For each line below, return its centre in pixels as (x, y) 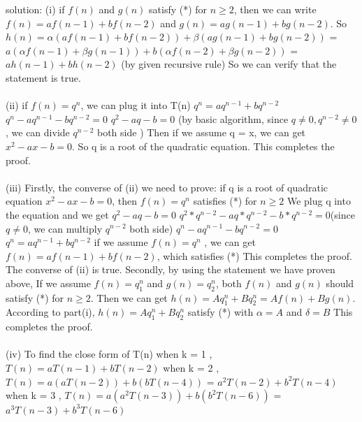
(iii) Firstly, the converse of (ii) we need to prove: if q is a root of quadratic (167, 187)
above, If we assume (48, 283)
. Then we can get (129, 297)
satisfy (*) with (220, 312)
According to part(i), (50, 312)
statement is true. (43, 77)
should (340, 283)
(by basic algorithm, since (233, 118)
